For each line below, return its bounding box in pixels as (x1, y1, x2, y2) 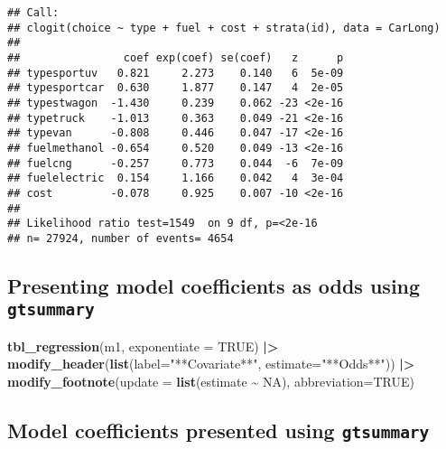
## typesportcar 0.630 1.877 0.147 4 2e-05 (7, 81, 344, 95)
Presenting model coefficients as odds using (7, 271, 421, 299)
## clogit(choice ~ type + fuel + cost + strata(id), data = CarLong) (7, 21, 441, 34)
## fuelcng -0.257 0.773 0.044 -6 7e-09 (7, 156, 344, 170)
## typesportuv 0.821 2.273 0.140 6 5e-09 (7, 66, 344, 80)
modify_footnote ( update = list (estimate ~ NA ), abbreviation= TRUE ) (7, 371, 414, 390)
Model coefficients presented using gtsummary (7, 416, 430, 444)
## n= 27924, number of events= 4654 (7, 231, 234, 245)
